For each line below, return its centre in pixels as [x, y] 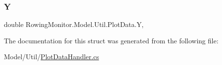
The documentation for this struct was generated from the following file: [111, 40]
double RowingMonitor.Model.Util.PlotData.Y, [74, 24]
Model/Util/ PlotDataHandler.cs [52, 57]
